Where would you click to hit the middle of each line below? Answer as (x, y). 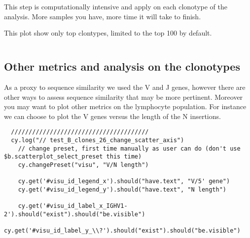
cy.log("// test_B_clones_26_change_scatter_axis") (98, 140)
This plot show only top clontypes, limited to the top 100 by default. (108, 33)
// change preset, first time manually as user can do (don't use (129, 148)
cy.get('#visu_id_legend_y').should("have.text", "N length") (122, 189)
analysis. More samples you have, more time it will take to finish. (103, 16)
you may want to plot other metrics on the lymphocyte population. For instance (125, 106)
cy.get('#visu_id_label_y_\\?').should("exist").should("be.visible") (122, 231)
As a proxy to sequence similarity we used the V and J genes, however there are (125, 87)
